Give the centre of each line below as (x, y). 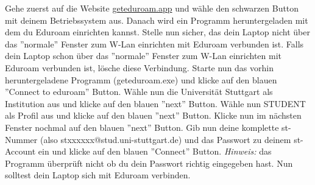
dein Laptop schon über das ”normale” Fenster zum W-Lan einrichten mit (143, 56)
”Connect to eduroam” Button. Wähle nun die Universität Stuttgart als (139, 92)
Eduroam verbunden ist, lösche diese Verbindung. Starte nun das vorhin (139, 67)
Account (20, 151)
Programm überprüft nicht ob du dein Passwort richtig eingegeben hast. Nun (149, 163)
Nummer (21, 139)
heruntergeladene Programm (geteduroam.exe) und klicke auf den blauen (141, 79)
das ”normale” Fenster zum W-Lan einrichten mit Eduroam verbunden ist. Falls (154, 44)
